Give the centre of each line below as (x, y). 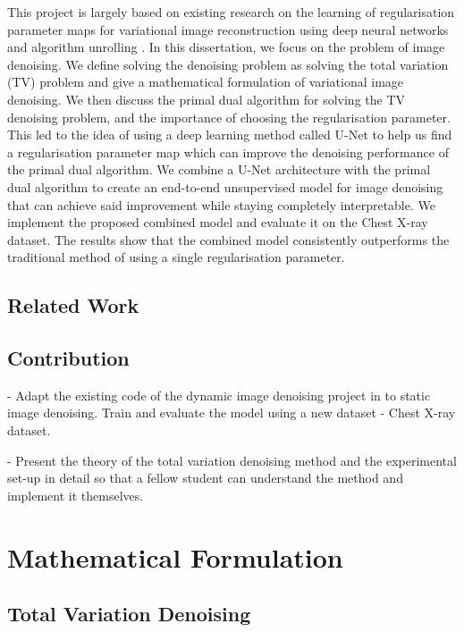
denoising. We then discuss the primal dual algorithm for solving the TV (207, 99)
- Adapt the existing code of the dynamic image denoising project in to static (219, 395)
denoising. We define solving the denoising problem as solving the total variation (228, 64)
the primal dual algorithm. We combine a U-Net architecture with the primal (219, 169)
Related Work (73, 305)
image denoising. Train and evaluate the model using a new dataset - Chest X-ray (232, 413)
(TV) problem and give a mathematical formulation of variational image (206, 82)
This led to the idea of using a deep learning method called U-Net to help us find (230, 135)
